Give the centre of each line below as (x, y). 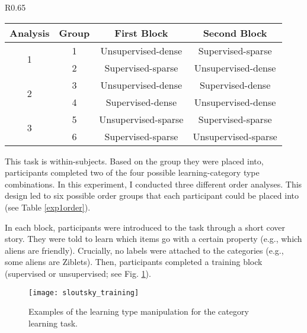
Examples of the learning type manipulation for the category (139, 311)
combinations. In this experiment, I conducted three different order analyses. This (153, 184)
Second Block (235, 33)
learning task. (53, 323)
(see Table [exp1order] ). (48, 207)
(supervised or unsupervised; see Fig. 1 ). (78, 273)
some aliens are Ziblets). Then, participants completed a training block (134, 262)
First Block (141, 33)
